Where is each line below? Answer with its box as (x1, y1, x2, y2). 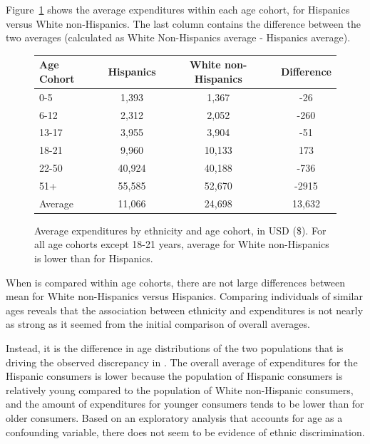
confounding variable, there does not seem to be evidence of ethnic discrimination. (6, 424, 365, 439)
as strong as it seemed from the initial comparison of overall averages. (6, 316, 310, 331)
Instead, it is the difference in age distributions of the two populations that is (6, 341, 344, 356)
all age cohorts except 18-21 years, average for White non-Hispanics (34, 237, 329, 252)
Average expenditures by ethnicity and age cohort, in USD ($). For (34, 222, 327, 237)
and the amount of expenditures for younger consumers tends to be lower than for (6, 396, 364, 411)
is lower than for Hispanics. (34, 251, 153, 266)
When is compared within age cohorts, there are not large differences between (6, 274, 346, 289)
